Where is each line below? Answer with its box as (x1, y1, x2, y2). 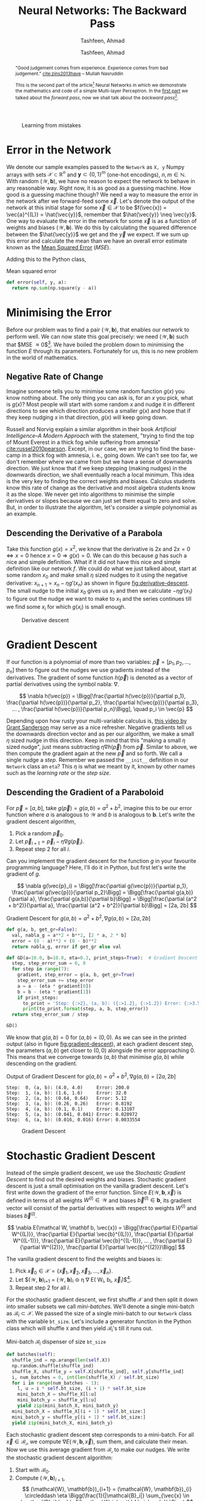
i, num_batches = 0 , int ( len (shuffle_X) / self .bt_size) (12, 1374, 160, 1380)
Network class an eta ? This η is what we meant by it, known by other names (6, 763, 195, 770)
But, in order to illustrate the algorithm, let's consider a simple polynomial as (6, 503, 197, 511)
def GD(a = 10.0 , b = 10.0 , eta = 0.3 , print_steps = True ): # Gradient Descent (6, 955, 198, 961)
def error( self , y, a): (6, 279, 67, 285)
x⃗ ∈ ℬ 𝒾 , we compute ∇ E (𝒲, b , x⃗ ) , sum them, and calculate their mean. (6, 1437, 188, 1446)
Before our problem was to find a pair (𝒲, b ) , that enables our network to (6, 326, 190, 333)
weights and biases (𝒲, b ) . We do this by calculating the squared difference (6, 224, 197, 231)
